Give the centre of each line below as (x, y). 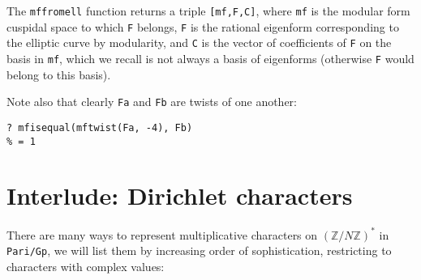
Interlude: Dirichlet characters (180, 195)
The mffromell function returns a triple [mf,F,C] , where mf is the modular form (208, 11)
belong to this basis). (59, 74)
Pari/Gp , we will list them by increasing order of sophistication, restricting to (199, 250)
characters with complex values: (86, 267)
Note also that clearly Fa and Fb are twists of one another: (152, 102)
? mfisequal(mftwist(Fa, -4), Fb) (100, 127)
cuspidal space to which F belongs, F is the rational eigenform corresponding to (203, 26)
